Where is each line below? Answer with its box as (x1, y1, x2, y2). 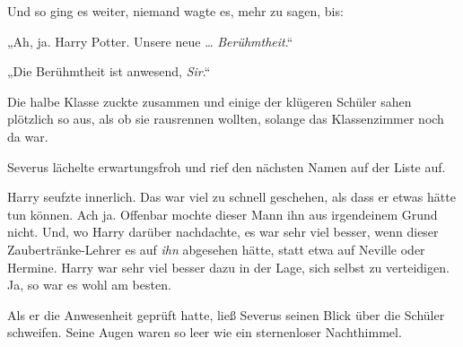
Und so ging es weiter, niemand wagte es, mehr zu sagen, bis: (7, 2, 344, 20)
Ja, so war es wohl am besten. (7, 275, 171, 294)
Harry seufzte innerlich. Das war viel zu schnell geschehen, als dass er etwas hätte (7, 187, 456, 206)
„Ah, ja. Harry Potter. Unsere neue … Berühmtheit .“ (7, 31, 293, 50)
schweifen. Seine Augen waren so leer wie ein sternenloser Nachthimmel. (7, 323, 402, 342)
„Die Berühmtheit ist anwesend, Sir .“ (7, 62, 211, 81)
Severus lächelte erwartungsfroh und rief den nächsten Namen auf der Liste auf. (7, 157, 446, 176)
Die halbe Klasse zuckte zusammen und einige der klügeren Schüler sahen (7, 91, 412, 110)
